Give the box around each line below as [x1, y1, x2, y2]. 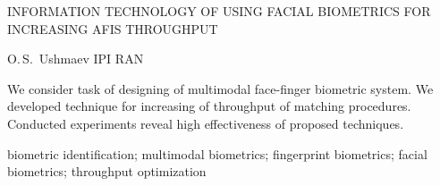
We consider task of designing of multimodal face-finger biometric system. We [7, 79, 434, 97]
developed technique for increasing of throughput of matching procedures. [7, 97, 411, 115]
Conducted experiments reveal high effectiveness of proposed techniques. [7, 114, 404, 132]
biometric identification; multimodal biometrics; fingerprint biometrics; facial [7, 144, 427, 163]
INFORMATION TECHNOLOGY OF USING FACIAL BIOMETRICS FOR [7, 2, 431, 20]
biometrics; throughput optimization [7, 162, 207, 181]
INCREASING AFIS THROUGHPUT [7, 19, 218, 38]
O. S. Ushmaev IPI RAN [7, 49, 144, 68]
